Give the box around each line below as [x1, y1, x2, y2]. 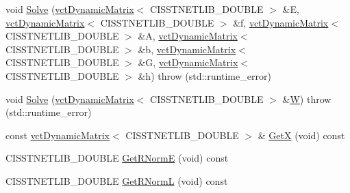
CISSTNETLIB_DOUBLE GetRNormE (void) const [5, 151, 229, 165]
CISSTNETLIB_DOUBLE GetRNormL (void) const [5, 173, 228, 188]
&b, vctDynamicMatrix [138, 42, 236, 56]
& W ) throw [282, 91, 332, 106]
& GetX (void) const [258, 128, 345, 142]
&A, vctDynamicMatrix [138, 29, 238, 43]
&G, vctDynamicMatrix [138, 55, 238, 70]
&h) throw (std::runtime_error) [138, 68, 271, 83]
